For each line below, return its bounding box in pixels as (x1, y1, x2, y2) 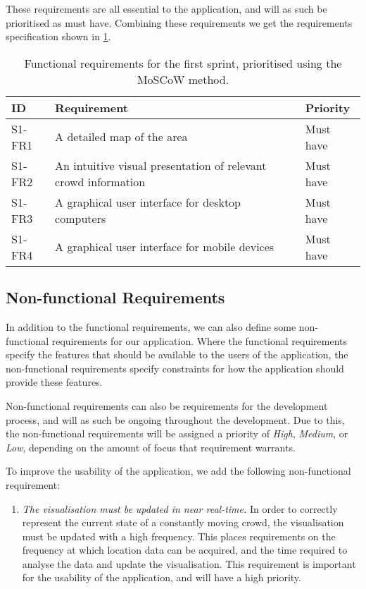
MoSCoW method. (137, 71, 229, 87)
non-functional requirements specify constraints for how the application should (6, 360, 344, 375)
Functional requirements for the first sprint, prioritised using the (24, 54, 342, 71)
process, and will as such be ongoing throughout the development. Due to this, (6, 412, 345, 427)
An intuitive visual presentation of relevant (55, 157, 267, 174)
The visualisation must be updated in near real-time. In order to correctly (22, 501, 338, 516)
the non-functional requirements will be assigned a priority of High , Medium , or (6, 426, 348, 441)
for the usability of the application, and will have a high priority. (22, 570, 301, 585)
